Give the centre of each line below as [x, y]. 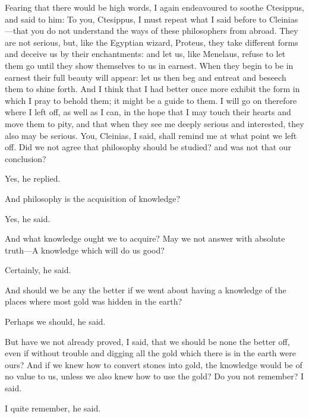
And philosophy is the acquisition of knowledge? [93, 198]
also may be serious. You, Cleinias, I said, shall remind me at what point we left [151, 135]
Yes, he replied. [33, 178]
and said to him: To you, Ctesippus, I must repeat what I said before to [136, 19]
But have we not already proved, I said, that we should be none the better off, [147, 341]
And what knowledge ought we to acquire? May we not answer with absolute [145, 238]
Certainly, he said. [38, 270]
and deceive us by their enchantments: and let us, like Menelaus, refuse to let [145, 54]
